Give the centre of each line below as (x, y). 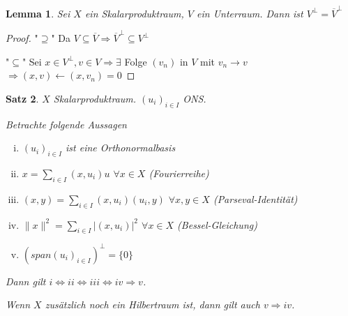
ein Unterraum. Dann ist (250, 13)
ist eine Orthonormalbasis (121, 148)
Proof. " (22, 38)
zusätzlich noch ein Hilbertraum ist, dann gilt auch (152, 304)
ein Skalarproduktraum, (134, 13)
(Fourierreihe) (179, 173)
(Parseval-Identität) (255, 198)
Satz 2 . (22, 98)
